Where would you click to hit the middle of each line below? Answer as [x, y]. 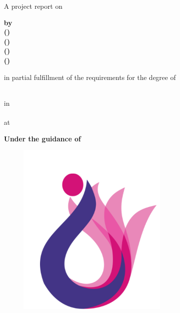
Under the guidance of [42, 138]
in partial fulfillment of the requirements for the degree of [90, 77]
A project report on [33, 6]
